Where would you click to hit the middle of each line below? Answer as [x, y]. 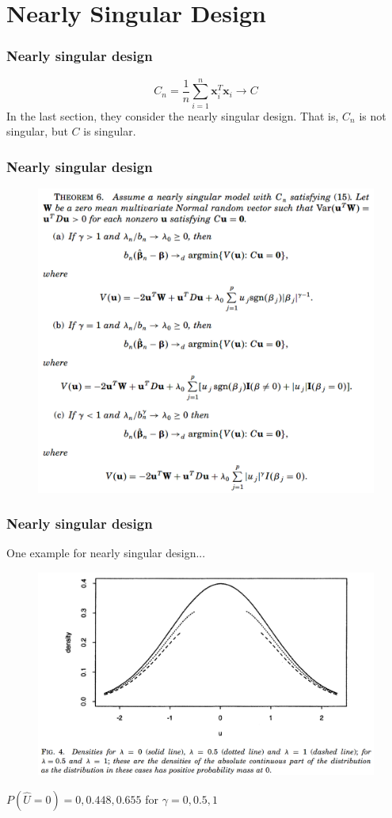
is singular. [110, 131]
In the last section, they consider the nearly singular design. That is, [173, 115]
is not [373, 115]
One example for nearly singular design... [106, 553]
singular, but [37, 131]
